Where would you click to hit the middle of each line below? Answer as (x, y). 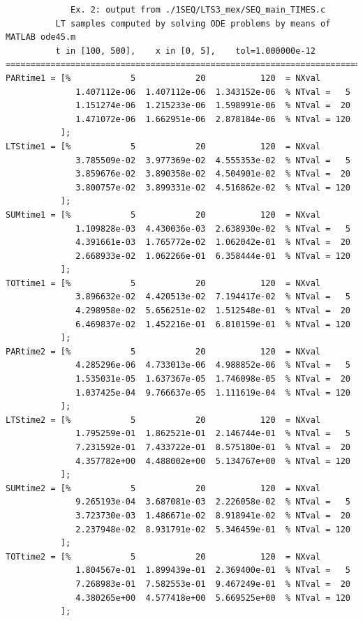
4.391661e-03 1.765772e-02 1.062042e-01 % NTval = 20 (213, 242)
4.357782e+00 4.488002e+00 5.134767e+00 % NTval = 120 (213, 461)
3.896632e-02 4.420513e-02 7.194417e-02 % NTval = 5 (213, 297)
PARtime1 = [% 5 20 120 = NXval (163, 78)
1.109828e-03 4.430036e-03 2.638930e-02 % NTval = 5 (213, 229)
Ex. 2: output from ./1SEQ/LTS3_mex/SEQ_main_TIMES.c (198, 10)
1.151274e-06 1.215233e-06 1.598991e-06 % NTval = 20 (213, 106)
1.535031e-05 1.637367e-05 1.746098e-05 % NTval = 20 (213, 379)
